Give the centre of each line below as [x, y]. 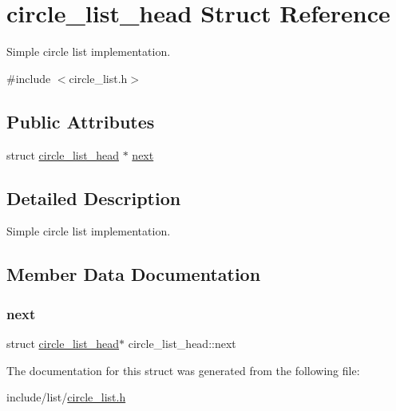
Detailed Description [94, 198]
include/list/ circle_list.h [66, 397]
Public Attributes [81, 121]
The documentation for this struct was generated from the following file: [183, 370]
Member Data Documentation [134, 274]
